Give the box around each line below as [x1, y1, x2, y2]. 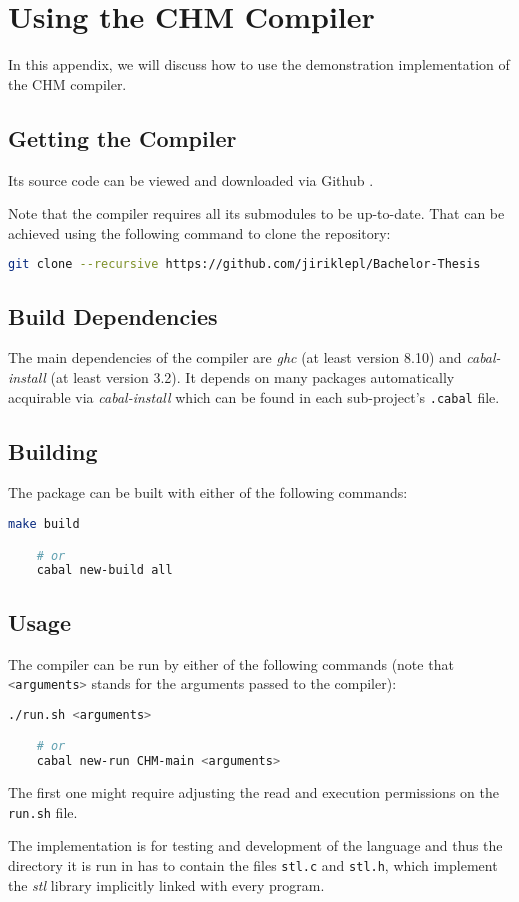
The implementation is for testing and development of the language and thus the [8, 835, 503, 856]
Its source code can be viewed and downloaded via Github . [8, 169, 374, 190]
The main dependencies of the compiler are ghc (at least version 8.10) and [8, 347, 462, 368]
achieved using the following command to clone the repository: [8, 222, 391, 243]
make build [8, 517, 80, 532]
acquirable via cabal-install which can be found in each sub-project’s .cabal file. [8, 386, 500, 407]
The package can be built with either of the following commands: [8, 482, 408, 503]
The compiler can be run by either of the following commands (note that [8, 653, 454, 674]
